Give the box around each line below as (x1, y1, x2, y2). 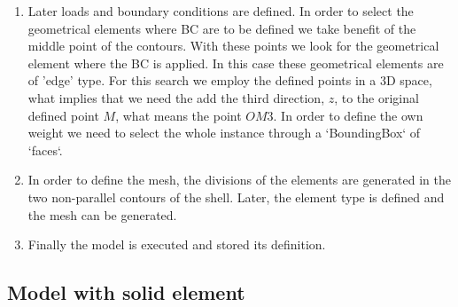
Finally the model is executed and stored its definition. (27, 235, 326, 254)
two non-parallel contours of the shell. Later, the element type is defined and (27, 187, 445, 206)
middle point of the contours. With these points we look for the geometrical (27, 36, 439, 55)
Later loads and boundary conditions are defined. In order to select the (27, 2, 414, 20)
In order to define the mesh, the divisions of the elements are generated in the (27, 170, 451, 189)
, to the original (334, 88, 419, 106)
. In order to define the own (273, 106, 423, 124)
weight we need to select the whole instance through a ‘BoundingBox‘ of (27, 123, 421, 142)
